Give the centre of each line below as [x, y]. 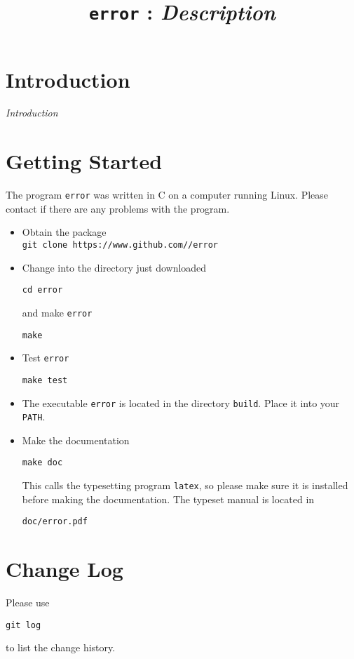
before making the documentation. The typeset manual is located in [168, 499]
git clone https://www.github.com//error [120, 245]
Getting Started [84, 161]
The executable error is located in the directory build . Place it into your [181, 402]
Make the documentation [76, 440]
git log [23, 625]
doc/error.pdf [55, 522]
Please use [28, 603]
